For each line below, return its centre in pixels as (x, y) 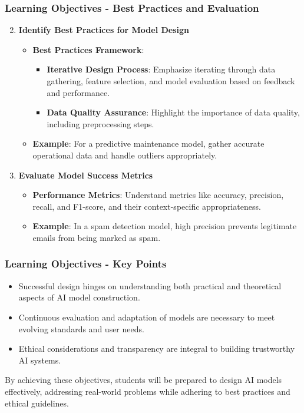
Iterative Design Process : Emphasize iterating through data (161, 69)
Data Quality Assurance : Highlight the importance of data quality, (173, 112)
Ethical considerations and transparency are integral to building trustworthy (157, 348)
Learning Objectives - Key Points (86, 264)
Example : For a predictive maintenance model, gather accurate (148, 143)
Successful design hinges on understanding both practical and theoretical (150, 285)
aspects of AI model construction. (79, 297)
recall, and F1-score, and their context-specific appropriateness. (147, 206)
